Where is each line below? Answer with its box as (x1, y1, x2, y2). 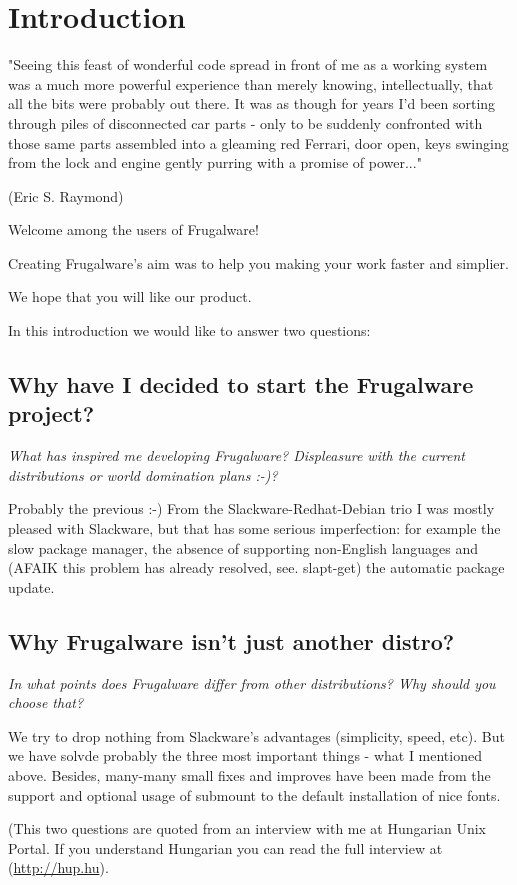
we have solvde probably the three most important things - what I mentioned (8, 745, 482, 766)
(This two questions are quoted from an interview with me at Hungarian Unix (8, 818, 486, 839)
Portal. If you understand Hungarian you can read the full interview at (8, 837, 443, 858)
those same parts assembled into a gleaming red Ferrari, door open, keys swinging (8, 132, 509, 153)
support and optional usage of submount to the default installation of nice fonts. (8, 784, 501, 805)
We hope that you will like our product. (8, 286, 252, 307)
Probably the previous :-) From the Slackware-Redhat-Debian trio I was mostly (8, 498, 495, 519)
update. (8, 576, 55, 597)
